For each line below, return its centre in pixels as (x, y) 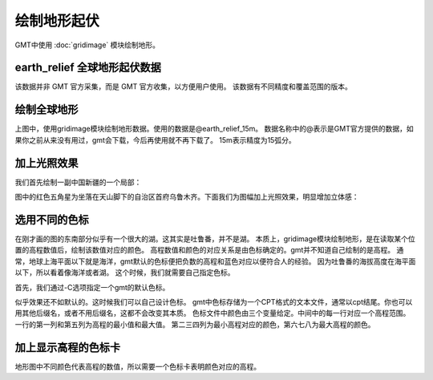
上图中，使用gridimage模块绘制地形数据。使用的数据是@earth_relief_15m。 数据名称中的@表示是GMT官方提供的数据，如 (214, 129)
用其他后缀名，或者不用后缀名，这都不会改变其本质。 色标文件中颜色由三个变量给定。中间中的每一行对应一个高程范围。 (212, 313)
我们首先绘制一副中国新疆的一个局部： (78, 182)
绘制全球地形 (47, 109)
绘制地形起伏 (57, 21)
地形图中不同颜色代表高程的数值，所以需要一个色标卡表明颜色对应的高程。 (138, 366)
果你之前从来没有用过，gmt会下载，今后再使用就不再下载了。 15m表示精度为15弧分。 (155, 139)
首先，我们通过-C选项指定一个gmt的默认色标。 (92, 287)
